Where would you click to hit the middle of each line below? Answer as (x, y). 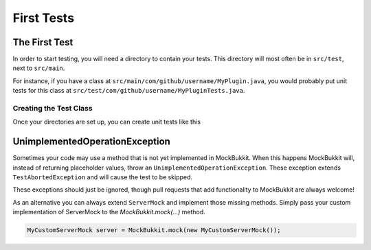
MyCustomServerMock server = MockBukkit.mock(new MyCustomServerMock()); (154, 230)
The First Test (43, 42)
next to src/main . (39, 68)
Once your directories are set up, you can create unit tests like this (106, 122)
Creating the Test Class (53, 108)
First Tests (44, 18)
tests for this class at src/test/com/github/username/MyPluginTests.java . (129, 91)
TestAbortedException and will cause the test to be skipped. (102, 177)
